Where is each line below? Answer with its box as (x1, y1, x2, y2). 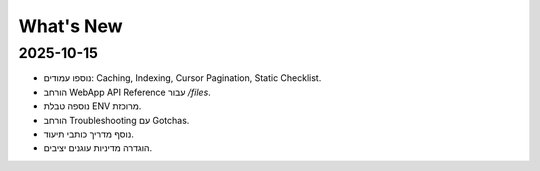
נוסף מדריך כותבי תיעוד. (43, 128, 134, 140)
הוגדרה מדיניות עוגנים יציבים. (43, 142, 153, 154)
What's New (18, 15, 124, 37)
